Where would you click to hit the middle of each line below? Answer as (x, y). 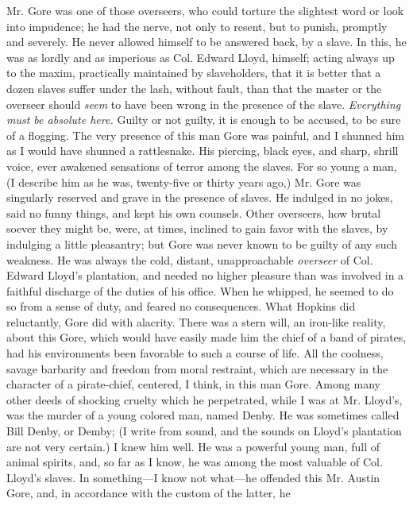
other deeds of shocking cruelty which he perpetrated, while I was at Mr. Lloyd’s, (205, 399)
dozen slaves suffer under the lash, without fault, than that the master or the (194, 88)
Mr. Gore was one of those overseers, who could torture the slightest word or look (205, 10)
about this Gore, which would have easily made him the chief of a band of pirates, (206, 337)
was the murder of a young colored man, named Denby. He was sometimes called (203, 415)
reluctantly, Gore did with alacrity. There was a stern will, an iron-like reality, (196, 321)
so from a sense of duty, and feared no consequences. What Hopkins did (181, 306)
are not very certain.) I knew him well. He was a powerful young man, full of (193, 446)
